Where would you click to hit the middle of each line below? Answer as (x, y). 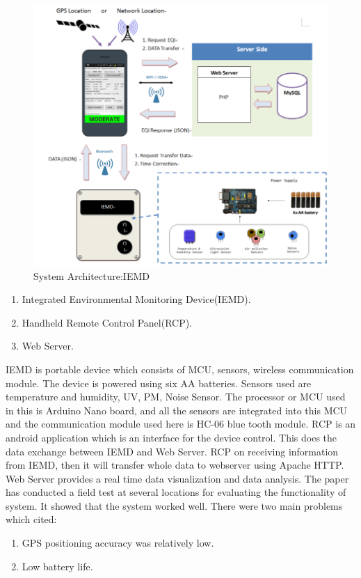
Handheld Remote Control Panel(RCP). (107, 322)
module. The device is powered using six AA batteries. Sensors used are (159, 383)
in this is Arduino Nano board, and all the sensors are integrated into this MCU (177, 410)
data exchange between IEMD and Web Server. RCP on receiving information (172, 451)
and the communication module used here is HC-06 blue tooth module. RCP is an (181, 424)
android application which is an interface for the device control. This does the (171, 437)
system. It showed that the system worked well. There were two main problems (174, 505)
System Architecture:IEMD (91, 275)
